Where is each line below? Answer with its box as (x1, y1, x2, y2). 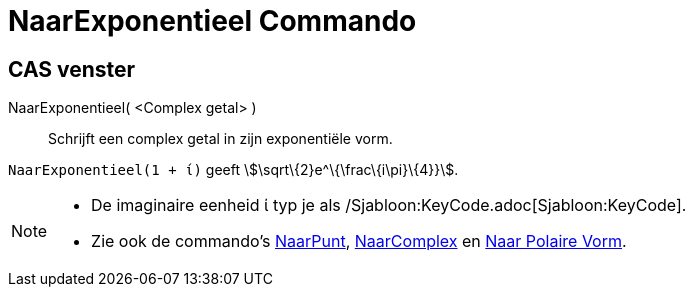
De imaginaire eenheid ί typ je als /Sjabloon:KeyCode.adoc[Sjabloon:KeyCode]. (91, 195, 687, 216)
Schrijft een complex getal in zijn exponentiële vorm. (48, 130, 393, 148)
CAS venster (8, 56, 136, 82)
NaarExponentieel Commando (8, 4, 417, 38)
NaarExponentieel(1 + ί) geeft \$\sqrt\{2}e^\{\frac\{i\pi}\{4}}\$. (8, 161, 459, 179)
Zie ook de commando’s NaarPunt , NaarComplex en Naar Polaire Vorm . (91, 231, 627, 252)
